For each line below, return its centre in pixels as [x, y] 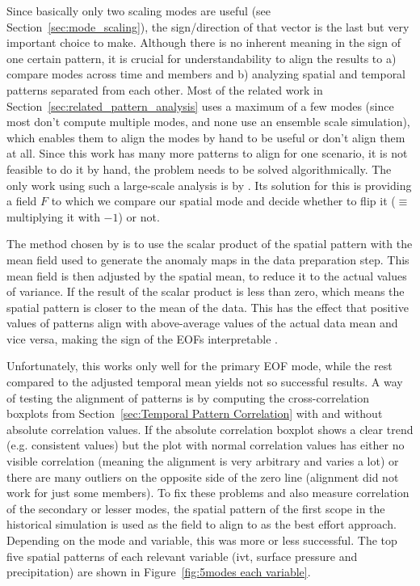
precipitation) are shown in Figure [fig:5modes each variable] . [159, 572]
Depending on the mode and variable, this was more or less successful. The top [202, 540]
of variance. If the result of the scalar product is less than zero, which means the [206, 291]
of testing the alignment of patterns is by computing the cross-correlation [188, 397]
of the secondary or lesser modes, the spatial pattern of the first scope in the [196, 508]
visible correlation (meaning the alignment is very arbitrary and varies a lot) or [203, 461]
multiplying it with [53, 216]
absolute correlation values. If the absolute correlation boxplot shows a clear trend [210, 429]
